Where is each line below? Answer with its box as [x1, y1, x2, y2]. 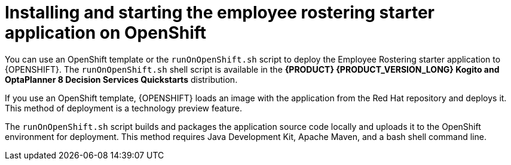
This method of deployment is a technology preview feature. [5, 102, 242, 113]
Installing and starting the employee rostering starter [5, 2, 434, 23]
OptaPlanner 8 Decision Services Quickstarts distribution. [5, 74, 238, 85]
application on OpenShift [5, 23, 207, 43]
